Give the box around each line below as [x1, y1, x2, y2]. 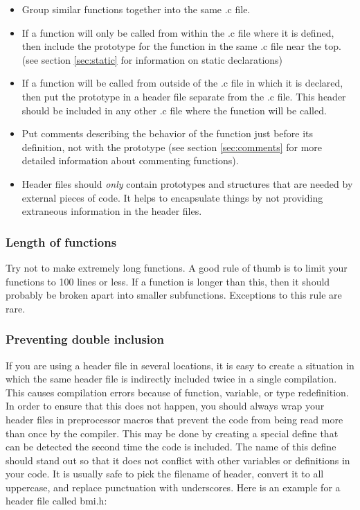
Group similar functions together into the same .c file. [21, 2, 251, 16]
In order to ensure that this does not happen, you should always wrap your [6, 398, 325, 413]
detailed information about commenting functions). [21, 153, 239, 168]
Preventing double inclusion [6, 331, 164, 348]
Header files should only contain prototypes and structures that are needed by [21, 176, 353, 191]
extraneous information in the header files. [21, 204, 202, 218]
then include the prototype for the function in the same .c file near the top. [21, 39, 341, 53]
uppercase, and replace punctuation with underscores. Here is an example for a [6, 480, 341, 494]
